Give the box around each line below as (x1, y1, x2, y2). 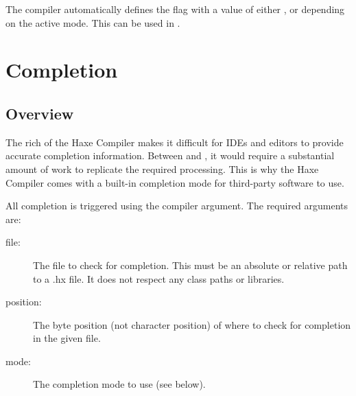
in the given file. (33, 331, 101, 345)
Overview (5, 102, 74, 124)
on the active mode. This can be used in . (5, 15, 180, 30)
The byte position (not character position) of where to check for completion (33, 317, 351, 331)
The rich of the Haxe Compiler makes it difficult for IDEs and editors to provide (5, 135, 344, 149)
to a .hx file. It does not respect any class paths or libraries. (33, 271, 285, 286)
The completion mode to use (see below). (33, 377, 206, 391)
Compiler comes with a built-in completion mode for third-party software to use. (5, 175, 344, 189)
